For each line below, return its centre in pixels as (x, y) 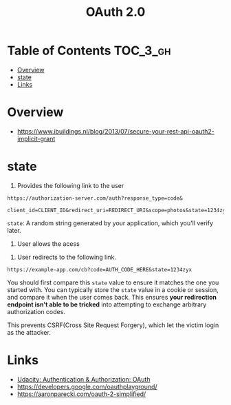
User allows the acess (48, 243)
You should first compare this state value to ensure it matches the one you (113, 282)
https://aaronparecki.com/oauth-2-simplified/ (81, 394)
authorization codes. (36, 311)
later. (14, 230)
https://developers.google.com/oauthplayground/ (87, 386)
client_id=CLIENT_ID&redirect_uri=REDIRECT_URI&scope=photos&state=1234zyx (118, 210)
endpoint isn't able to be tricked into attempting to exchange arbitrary (107, 304)
